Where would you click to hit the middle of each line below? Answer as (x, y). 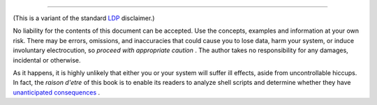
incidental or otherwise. (47, 60)
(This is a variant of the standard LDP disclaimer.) (84, 18)
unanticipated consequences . (57, 92)
